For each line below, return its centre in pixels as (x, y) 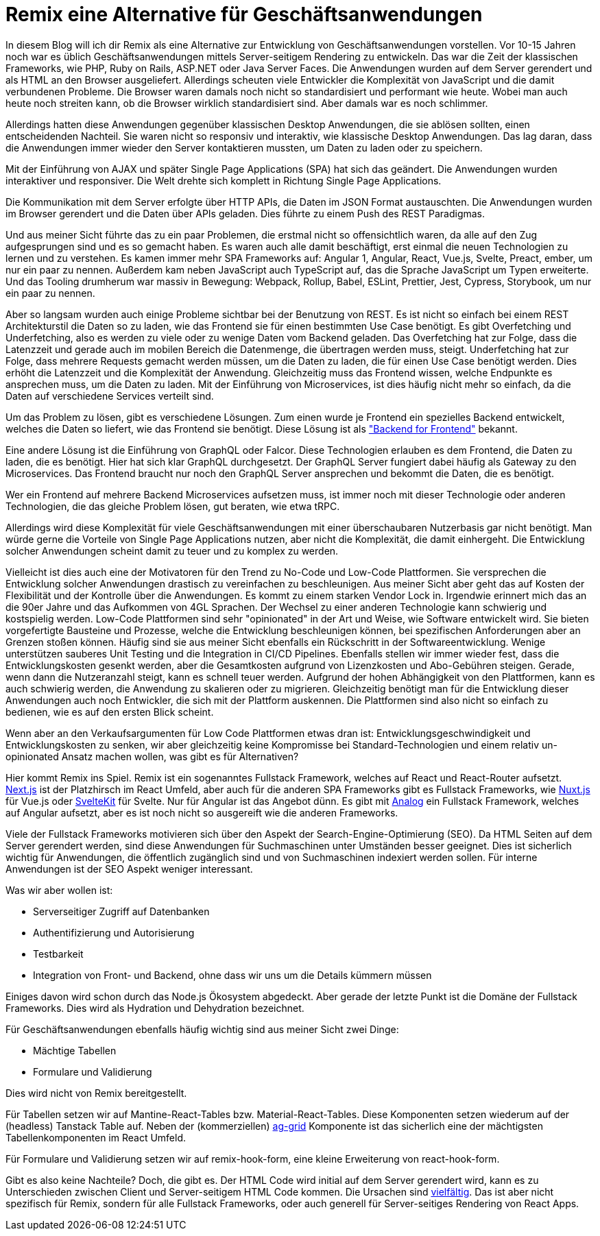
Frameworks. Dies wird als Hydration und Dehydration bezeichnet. (155, 1008)
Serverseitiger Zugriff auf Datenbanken (121, 911)
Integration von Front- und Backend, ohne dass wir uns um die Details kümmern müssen (232, 975)
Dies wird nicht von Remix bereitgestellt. (96, 1093)
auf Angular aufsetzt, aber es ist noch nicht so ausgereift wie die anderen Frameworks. (202, 812)
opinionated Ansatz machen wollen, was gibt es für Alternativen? (152, 756)
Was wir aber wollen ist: (59, 890)
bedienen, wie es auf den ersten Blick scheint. (110, 712)
